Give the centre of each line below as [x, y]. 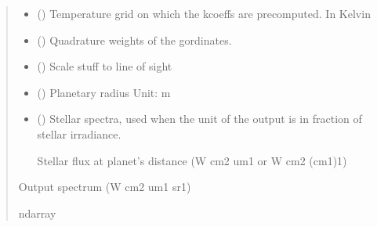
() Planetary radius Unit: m [104, 92]
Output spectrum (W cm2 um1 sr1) [105, 187]
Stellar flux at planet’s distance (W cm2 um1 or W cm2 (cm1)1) [192, 160]
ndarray [37, 213]
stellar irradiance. [79, 133]
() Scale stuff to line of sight [105, 66]
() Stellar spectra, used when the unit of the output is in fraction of [199, 119]
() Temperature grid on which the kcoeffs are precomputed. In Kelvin [204, 13]
